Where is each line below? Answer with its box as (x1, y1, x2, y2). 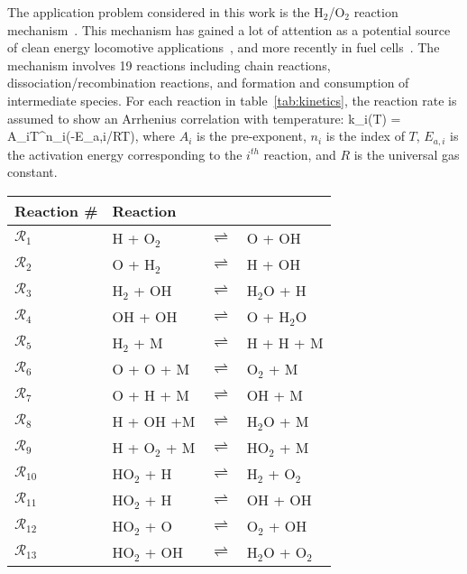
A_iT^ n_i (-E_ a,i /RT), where (7, 126, 175, 145)
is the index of (325, 126, 405, 145)
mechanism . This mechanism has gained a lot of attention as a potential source (7, 20, 451, 39)
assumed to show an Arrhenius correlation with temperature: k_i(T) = (7, 108, 401, 127)
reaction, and (263, 144, 336, 163)
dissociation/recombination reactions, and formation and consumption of (7, 73, 409, 92)
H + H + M (246, 331, 324, 353)
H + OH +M (112, 410, 196, 431)
